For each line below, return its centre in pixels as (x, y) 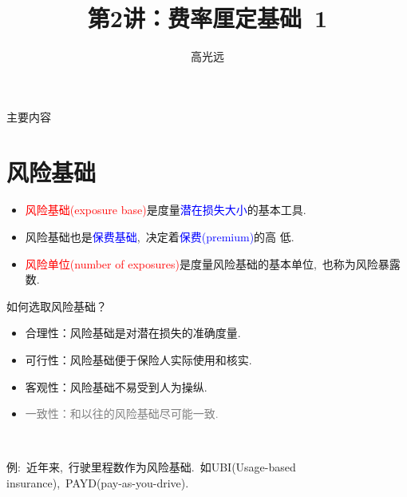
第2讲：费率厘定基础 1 (207, 18)
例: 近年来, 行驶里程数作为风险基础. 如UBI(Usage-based (151, 467)
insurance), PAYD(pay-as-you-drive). (98, 482)
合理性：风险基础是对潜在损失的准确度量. (133, 333)
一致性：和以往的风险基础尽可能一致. (122, 414)
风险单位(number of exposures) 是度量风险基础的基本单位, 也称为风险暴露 (213, 263)
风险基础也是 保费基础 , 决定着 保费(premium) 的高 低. (160, 237)
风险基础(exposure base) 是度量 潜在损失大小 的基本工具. (166, 210)
